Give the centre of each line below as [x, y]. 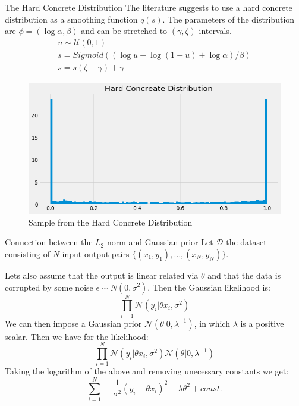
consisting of [27, 253]
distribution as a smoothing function [71, 19]
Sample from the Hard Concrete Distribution [111, 222]
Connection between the [49, 242]
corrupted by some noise [49, 287]
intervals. [215, 31]
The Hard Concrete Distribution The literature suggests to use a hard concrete [149, 7]
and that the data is [244, 275]
